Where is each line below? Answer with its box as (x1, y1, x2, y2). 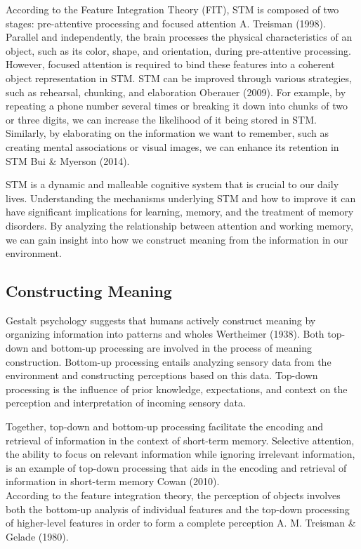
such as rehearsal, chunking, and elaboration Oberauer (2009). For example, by (6, 84, 346, 99)
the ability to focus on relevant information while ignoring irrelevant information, (6, 447, 355, 461)
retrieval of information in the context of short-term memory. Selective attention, (6, 432, 355, 447)
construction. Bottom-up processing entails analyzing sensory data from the (6, 354, 332, 369)
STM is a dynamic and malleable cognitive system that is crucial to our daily (6, 177, 339, 192)
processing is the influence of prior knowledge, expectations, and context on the (6, 381, 348, 396)
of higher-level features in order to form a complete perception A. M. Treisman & (6, 515, 356, 530)
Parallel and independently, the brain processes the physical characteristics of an (6, 29, 353, 44)
